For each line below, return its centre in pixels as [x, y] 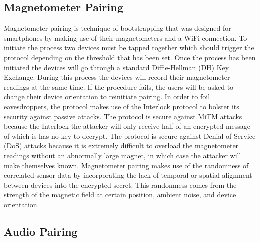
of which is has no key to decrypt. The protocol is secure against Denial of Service [130, 136]
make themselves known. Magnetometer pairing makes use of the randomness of [126, 165]
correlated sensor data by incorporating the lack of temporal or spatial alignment [128, 175]
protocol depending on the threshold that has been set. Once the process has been [130, 57]
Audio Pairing [41, 231]
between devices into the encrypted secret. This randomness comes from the [120, 185]
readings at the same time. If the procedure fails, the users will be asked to [119, 87]
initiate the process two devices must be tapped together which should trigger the [129, 48]
